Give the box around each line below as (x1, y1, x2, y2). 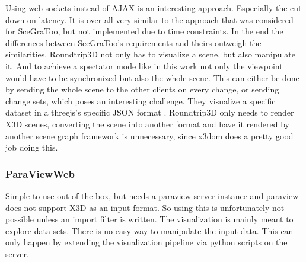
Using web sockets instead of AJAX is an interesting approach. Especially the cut (5, 2, 302, 14)
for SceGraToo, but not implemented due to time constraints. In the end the (5, 25, 283, 37)
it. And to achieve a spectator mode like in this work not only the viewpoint (5, 59, 283, 72)
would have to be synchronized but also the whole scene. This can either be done (5, 71, 299, 84)
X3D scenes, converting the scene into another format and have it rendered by (5, 117, 289, 130)
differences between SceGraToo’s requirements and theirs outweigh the (5, 36, 262, 49)
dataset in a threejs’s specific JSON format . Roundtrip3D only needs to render (5, 106, 294, 119)
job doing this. (5, 141, 58, 154)
